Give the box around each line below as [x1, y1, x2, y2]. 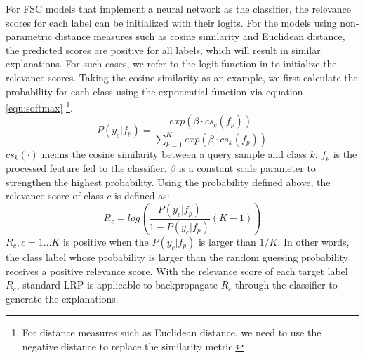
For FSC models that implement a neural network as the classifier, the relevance [6, 1, 352, 15]
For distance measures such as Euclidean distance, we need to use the [22, 325, 321, 340]
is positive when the [62, 234, 149, 248]
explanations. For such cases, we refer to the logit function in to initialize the [6, 56, 337, 71]
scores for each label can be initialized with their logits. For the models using [6, 15, 337, 29]
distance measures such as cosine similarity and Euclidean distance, [55, 29, 345, 44]
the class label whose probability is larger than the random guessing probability [6, 249, 348, 264]
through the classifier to [234, 277, 338, 292]
